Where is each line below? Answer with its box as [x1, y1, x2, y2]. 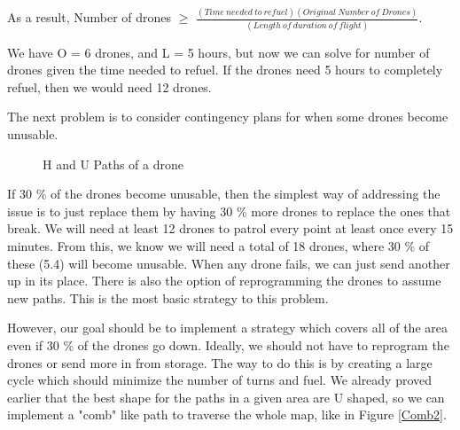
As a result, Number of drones [7, 8, 172, 27]
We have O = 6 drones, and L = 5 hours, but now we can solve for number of [7, 43, 430, 61]
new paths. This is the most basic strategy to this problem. [7, 288, 329, 307]
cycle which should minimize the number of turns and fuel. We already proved [7, 371, 433, 389]
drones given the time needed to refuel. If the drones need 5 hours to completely [7, 60, 443, 79]
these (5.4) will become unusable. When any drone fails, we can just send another [7, 254, 450, 272]
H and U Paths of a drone [43, 154, 183, 173]
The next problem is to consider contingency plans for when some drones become [7, 107, 448, 126]
